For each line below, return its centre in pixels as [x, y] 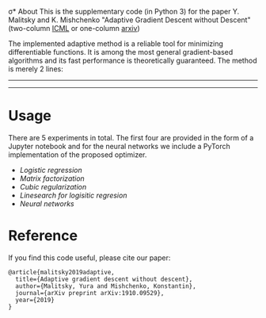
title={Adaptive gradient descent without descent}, [104, 279]
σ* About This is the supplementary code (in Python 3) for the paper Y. [124, 11]
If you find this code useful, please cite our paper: [89, 258]
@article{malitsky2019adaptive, [61, 272]
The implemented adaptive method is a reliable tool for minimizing [116, 44]
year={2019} [35, 300]
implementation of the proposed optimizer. [78, 155]
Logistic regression [51, 170]
